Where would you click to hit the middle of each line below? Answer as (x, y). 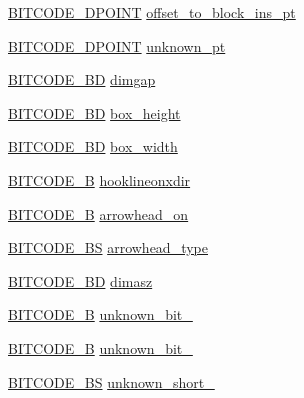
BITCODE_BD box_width (93, 146)
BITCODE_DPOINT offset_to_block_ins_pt (152, 12)
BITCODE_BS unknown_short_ (111, 381)
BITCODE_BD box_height (94, 112)
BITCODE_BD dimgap (82, 79)
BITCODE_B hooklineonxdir (99, 179)
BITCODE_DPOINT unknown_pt (117, 45)
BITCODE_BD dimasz (80, 280)
